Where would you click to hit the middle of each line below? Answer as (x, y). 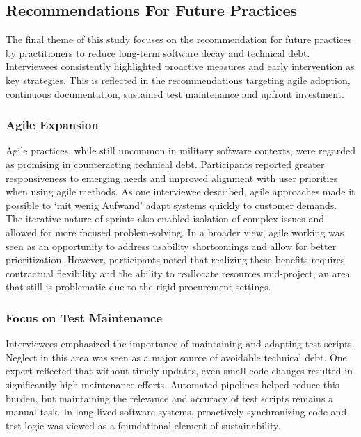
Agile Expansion (52, 125)
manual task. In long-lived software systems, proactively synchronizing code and (176, 412)
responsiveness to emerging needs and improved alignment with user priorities (172, 178)
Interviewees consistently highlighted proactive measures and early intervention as (180, 66)
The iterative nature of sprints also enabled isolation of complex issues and (165, 218)
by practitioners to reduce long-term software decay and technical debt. (158, 52)
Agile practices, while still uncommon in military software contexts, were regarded (180, 150)
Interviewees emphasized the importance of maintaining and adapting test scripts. (180, 344)
